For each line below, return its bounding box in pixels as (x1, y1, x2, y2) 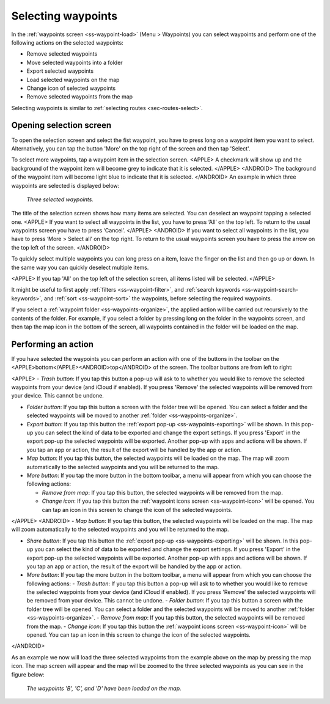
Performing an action (11, 339, 94, 349)
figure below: (11, 670, 45, 678)
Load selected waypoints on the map (26, 76, 120, 83)
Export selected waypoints (26, 67, 94, 75)
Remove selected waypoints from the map (26, 93, 133, 100)
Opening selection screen (11, 120, 112, 131)
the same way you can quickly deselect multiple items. (11, 264, 149, 271)
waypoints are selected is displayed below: (11, 182, 120, 189)
